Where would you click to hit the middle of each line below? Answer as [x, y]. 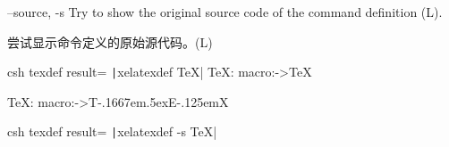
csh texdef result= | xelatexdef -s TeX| [112, 131]
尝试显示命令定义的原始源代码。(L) [110, 41]
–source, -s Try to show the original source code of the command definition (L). [225, 12]
